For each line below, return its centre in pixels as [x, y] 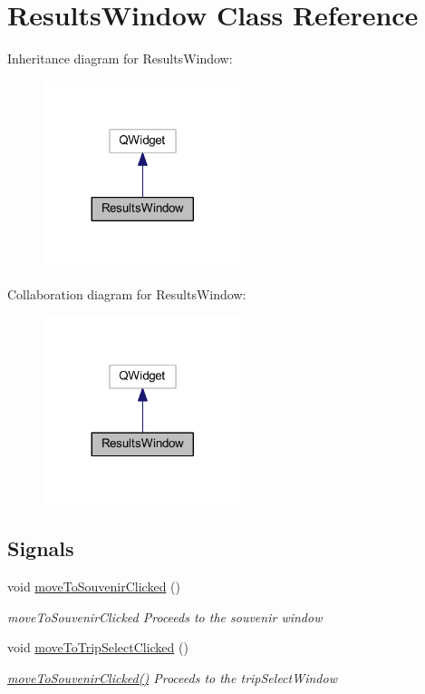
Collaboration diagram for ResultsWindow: [127, 294]
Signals [41, 548]
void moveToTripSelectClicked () [98, 647]
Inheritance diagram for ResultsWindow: [120, 59]
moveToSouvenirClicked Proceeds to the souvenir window [165, 616]
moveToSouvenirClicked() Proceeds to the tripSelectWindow [172, 678]
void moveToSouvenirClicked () [94, 586]
